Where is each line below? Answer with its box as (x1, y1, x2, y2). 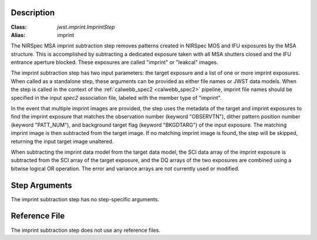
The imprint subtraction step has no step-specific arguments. (11, 195, 160, 202)
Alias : (11, 31, 26, 38)
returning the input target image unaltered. (11, 138, 114, 145)
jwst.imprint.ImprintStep (57, 23, 116, 31)
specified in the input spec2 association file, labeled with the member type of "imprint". (11, 94, 222, 101)
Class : (11, 23, 27, 31)
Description (11, 8, 55, 18)
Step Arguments (11, 180, 73, 190)
